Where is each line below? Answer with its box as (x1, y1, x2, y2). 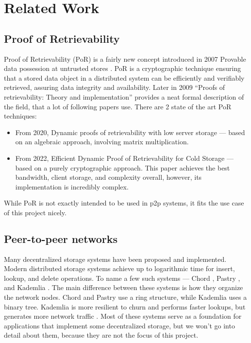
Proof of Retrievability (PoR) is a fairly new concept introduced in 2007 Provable (4, 53, 246, 64)
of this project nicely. (4, 207, 67, 217)
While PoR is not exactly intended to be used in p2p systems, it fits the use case (4, 198, 244, 208)
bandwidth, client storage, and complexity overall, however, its (15, 172, 202, 182)
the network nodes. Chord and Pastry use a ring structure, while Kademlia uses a (4, 292, 247, 302)
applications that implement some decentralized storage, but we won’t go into (4, 320, 235, 330)
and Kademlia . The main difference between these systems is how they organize (4, 282, 243, 292)
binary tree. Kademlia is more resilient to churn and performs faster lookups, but (4, 301, 246, 311)
